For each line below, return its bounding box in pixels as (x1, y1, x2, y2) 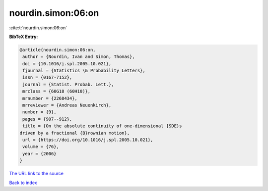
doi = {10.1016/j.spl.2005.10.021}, (22, 61, 112, 66)
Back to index (9, 180, 37, 186)
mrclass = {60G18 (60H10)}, (22, 89, 91, 94)
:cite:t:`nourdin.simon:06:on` (9, 25, 67, 31)
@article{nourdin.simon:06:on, (19, 47, 96, 52)
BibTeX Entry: (9, 34, 38, 40)
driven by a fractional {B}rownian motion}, (19, 130, 130, 136)
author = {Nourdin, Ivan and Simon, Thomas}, (22, 54, 135, 59)
